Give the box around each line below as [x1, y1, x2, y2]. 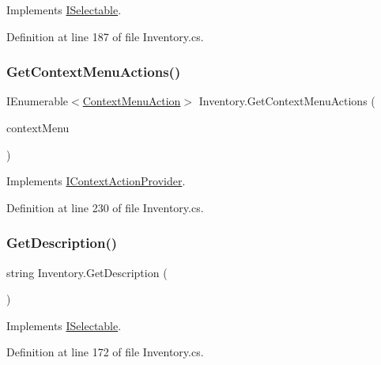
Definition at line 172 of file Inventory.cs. [6, 344, 204, 360]
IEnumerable [6, 93, 69, 109]
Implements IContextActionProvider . [6, 173, 186, 189]
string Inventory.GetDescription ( [6, 264, 168, 280]
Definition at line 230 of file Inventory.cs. [6, 199, 204, 215]
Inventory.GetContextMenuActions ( [198, 93, 375, 109]
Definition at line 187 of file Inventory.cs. [6, 28, 204, 44]
